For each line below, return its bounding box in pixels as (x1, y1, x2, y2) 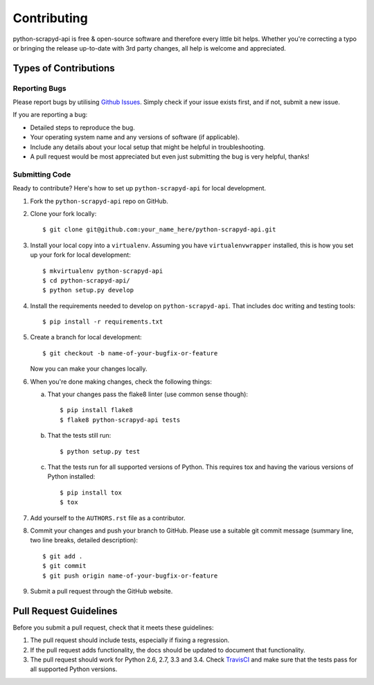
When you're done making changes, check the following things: (30, 377, 213, 386)
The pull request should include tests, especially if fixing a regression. (30, 636, 230, 644)
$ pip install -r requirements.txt (42, 318, 163, 326)
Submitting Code (12, 170, 71, 179)
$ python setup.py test (60, 447, 141, 455)
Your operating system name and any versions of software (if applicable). (30, 133, 240, 141)
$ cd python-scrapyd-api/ (42, 276, 131, 284)
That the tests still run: (47, 432, 112, 440)
